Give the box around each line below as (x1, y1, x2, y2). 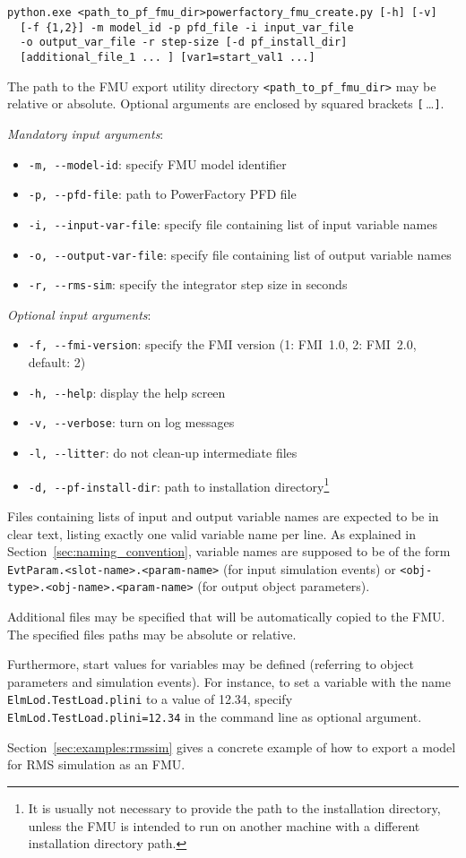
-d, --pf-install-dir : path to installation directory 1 (28, 474, 330, 495)
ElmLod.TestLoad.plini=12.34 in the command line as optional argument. (7, 708, 422, 726)
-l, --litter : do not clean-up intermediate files (28, 442, 298, 461)
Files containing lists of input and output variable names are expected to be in (7, 506, 439, 525)
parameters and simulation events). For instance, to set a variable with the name (7, 672, 451, 691)
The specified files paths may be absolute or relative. (7, 624, 297, 643)
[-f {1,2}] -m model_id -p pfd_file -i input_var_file (20, 21, 354, 34)
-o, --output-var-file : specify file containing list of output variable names (28, 245, 452, 263)
